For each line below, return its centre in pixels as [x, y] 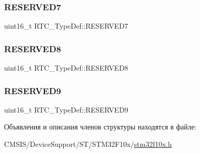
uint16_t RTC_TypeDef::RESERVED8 [66, 68]
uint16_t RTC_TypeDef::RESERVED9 [66, 109]
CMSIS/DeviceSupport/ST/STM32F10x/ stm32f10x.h [88, 144]
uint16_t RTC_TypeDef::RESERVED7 [66, 26]
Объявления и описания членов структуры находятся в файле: [101, 127]
